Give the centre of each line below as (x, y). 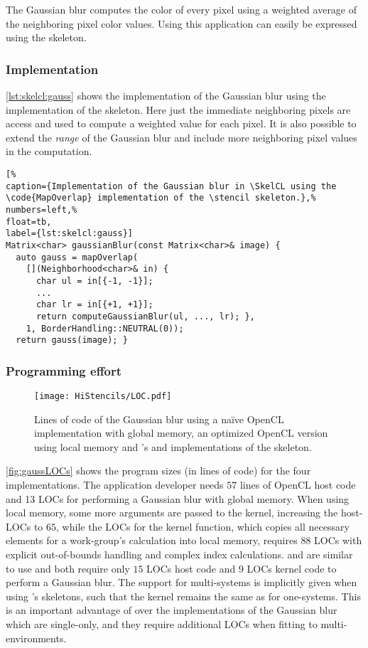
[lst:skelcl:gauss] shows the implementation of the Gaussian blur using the (166, 95)
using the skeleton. (46, 37)
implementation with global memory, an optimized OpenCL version (181, 433)
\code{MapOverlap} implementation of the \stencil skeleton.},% (161, 198)
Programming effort (64, 370)
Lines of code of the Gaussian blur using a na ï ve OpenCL (159, 419)
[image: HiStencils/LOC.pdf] (103, 397)
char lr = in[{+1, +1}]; (94, 305)
